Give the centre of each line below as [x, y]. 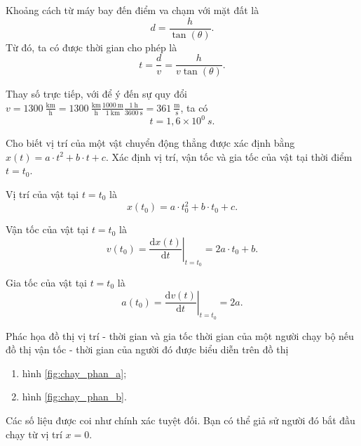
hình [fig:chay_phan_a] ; [74, 373]
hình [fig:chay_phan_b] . [74, 396]
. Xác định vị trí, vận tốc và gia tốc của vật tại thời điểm [229, 156]
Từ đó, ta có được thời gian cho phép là [91, 47]
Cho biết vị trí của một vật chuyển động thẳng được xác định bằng [150, 143]
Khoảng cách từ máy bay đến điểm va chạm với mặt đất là [132, 10]
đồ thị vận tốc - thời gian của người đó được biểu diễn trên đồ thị [147, 349]
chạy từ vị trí [34, 434]
